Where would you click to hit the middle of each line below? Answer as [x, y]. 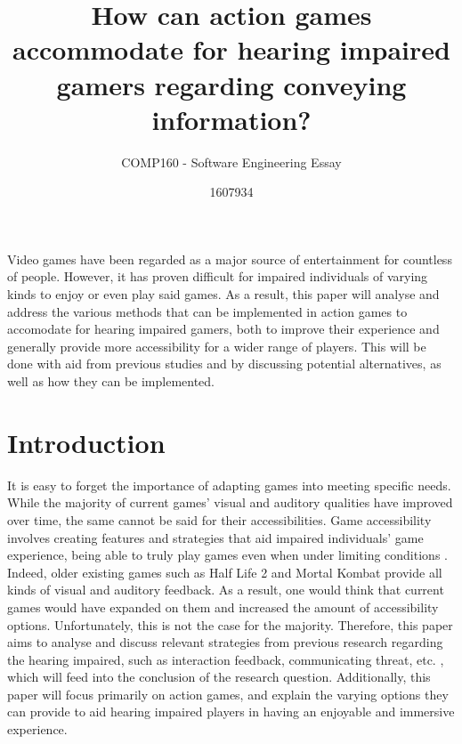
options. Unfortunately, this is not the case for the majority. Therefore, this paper [230, 624]
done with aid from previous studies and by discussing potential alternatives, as [224, 364]
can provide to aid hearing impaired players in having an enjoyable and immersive [231, 712]
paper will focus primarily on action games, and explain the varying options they [228, 694]
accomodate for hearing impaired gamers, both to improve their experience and [223, 329]
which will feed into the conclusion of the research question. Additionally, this [219, 677]
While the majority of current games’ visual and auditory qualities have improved [230, 502]
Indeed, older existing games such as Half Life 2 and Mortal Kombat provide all [225, 572]
